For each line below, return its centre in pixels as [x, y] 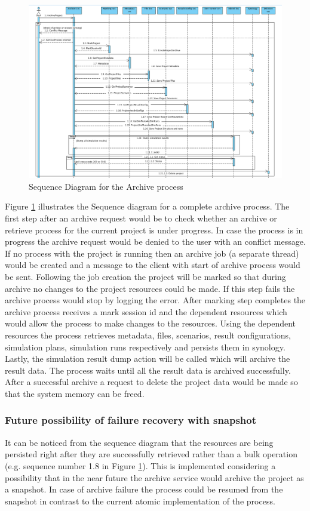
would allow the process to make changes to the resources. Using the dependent [151, 323]
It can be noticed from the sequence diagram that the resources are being [139, 442]
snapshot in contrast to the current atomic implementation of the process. [140, 501]
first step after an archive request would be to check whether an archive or [141, 218]
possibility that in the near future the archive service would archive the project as [154, 477]
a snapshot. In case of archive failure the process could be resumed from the [144, 489]
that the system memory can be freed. [75, 393]
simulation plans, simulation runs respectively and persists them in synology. [145, 347]
